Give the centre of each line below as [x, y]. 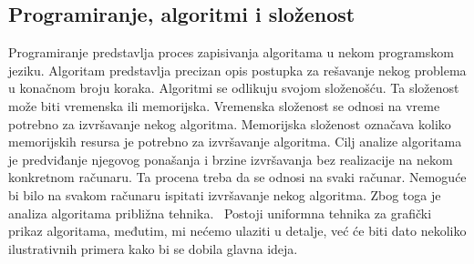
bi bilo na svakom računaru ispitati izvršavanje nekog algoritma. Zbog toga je [225, 194]
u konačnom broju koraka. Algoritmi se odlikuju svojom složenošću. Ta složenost [234, 88]
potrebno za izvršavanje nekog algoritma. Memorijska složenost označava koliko [230, 123]
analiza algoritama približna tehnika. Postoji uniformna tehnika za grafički [220, 213]
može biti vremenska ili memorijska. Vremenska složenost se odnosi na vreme [224, 105]
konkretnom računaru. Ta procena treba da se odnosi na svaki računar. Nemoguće [237, 177]
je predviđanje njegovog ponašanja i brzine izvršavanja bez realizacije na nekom [231, 159]
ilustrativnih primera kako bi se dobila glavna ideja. [153, 248]
